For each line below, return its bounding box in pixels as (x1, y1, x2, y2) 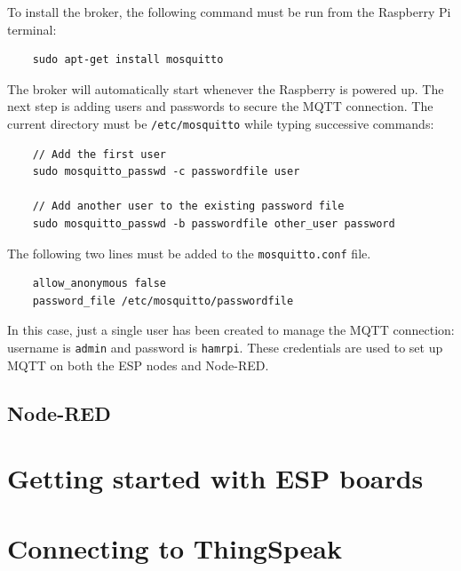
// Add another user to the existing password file (32, 200, 345, 213)
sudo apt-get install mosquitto (32, 53, 224, 67)
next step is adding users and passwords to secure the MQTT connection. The (7, 97, 433, 115)
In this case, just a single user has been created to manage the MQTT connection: (7, 321, 455, 339)
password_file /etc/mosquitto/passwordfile (32, 294, 294, 307)
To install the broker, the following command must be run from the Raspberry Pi (7, 3, 451, 20)
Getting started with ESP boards (7, 460, 424, 496)
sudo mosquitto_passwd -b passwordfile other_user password (32, 218, 395, 230)
